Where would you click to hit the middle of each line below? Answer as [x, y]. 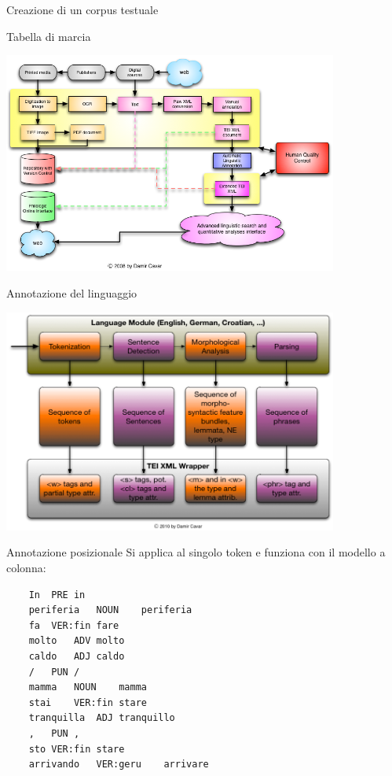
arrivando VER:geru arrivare [119, 765]
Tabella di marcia [49, 36]
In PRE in [57, 595]
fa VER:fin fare [74, 625]
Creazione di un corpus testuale [82, 9]
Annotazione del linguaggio [72, 293]
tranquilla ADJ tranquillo [102, 718]
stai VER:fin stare [88, 702]
